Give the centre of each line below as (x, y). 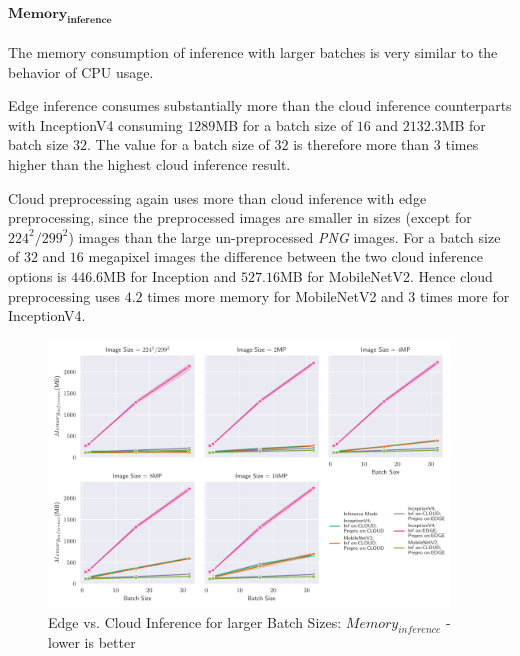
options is (37, 275)
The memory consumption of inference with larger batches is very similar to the (253, 52)
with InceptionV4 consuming (95, 124)
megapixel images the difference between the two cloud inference (285, 256)
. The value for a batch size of (178, 144)
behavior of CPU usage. (81, 71)
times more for (465, 295)
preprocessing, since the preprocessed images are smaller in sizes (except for (240, 217)
